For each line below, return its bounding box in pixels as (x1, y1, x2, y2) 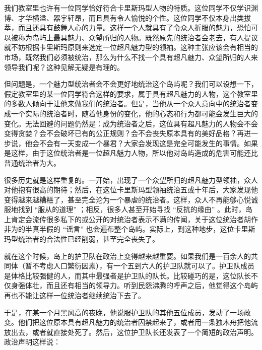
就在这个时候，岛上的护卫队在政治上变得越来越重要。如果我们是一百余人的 (4, 250, 251, 261)
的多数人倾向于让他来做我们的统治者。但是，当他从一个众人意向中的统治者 (4, 98, 251, 109)
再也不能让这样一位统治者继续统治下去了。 (4, 290, 145, 301)
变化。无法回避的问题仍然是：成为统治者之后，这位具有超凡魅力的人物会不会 (4, 118, 258, 128)
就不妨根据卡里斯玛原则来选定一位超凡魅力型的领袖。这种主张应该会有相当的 (4, 42, 258, 52)
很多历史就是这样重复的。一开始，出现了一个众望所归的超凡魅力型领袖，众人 (4, 174, 258, 185)
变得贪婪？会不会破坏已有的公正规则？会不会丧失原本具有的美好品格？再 (4, 128, 244, 138)
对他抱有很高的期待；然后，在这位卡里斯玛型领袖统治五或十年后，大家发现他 (4, 184, 258, 195)
